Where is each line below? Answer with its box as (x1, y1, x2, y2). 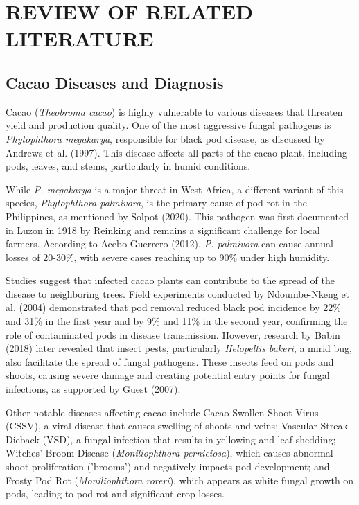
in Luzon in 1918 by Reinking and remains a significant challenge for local (6, 222, 320, 237)
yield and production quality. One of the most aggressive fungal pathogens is (6, 118, 331, 132)
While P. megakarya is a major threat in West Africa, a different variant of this (6, 181, 344, 196)
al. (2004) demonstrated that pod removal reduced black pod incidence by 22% (6, 300, 341, 314)
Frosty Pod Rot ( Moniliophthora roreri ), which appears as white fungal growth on (6, 472, 354, 487)
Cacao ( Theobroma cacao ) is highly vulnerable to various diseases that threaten (6, 104, 343, 118)
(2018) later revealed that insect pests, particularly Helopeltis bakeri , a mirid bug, (6, 341, 352, 355)
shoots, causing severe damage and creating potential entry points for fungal (6, 368, 330, 382)
